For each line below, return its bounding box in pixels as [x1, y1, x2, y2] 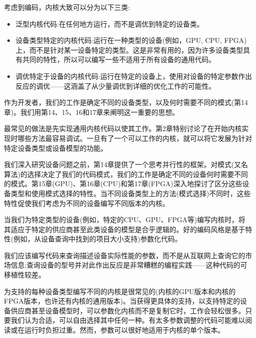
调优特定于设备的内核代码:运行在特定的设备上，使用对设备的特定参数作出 [15, 70, 252, 81]
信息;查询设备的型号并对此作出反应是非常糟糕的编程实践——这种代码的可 [10, 260, 247, 270]
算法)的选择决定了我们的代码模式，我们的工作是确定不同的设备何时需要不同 [4, 169, 248, 179]
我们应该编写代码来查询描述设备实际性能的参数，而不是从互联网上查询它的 [4, 250, 245, 260]
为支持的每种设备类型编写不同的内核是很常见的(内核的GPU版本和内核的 [4, 286, 236, 296]
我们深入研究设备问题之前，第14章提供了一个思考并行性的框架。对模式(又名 [4, 159, 248, 169]
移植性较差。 [4, 270, 45, 280]
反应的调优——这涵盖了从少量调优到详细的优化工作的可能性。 [15, 80, 216, 91]
